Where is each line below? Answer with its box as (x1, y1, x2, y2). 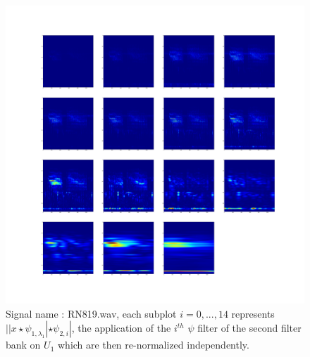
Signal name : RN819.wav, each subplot (6, 306, 177, 320)
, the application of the (71, 320, 171, 335)
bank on (6, 337, 41, 352)
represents (231, 306, 275, 320)
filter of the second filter (197, 320, 302, 335)
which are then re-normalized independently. (57, 337, 249, 352)
